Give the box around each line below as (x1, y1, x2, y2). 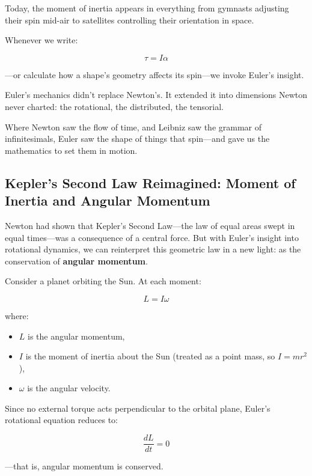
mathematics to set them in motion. (5, 144, 138, 156)
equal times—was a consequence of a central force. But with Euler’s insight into (5, 231, 299, 243)
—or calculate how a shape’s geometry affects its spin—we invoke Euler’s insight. (5, 68, 304, 81)
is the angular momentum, (28, 329, 125, 342)
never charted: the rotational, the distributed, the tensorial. (5, 100, 224, 112)
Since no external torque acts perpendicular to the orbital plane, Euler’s (5, 401, 271, 414)
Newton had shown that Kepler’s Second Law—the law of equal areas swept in (5, 219, 295, 231)
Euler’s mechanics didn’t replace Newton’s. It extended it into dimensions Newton (5, 88, 308, 101)
